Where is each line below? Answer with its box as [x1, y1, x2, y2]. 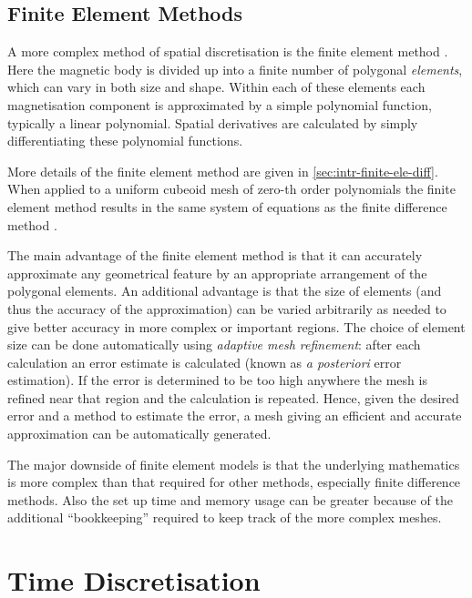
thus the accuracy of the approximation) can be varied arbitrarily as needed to [7, 299, 446, 318]
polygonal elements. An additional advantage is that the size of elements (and [7, 281, 442, 300]
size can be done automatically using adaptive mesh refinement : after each [7, 335, 421, 354]
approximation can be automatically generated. [7, 424, 272, 443]
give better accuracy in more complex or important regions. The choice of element [7, 317, 466, 336]
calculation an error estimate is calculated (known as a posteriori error [7, 352, 402, 371]
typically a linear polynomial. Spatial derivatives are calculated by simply [7, 113, 418, 132]
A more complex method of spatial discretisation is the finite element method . [7, 42, 448, 61]
